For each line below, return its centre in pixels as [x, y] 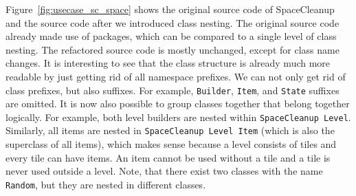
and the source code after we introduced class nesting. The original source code [173, 22]
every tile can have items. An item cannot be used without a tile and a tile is [168, 157]
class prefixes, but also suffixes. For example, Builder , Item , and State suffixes [173, 90]
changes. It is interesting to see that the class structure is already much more [168, 63]
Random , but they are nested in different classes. [106, 184]
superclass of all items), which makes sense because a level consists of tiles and [171, 144]
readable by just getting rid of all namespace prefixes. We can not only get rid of [176, 76]
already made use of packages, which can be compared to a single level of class [171, 36]
